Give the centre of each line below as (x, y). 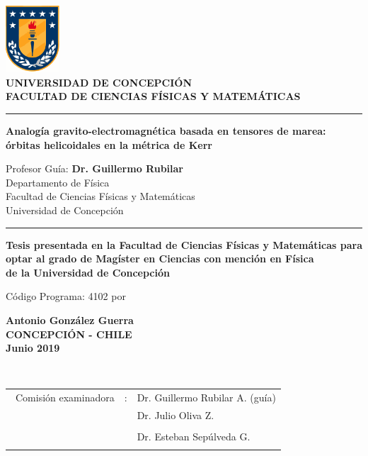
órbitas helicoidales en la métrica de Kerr (109, 144)
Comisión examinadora (65, 397)
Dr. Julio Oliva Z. (176, 415)
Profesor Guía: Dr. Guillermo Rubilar (94, 168)
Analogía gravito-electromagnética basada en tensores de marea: (166, 131)
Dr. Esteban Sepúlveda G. (194, 436)
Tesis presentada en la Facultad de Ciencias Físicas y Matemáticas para (184, 244)
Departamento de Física (58, 182)
